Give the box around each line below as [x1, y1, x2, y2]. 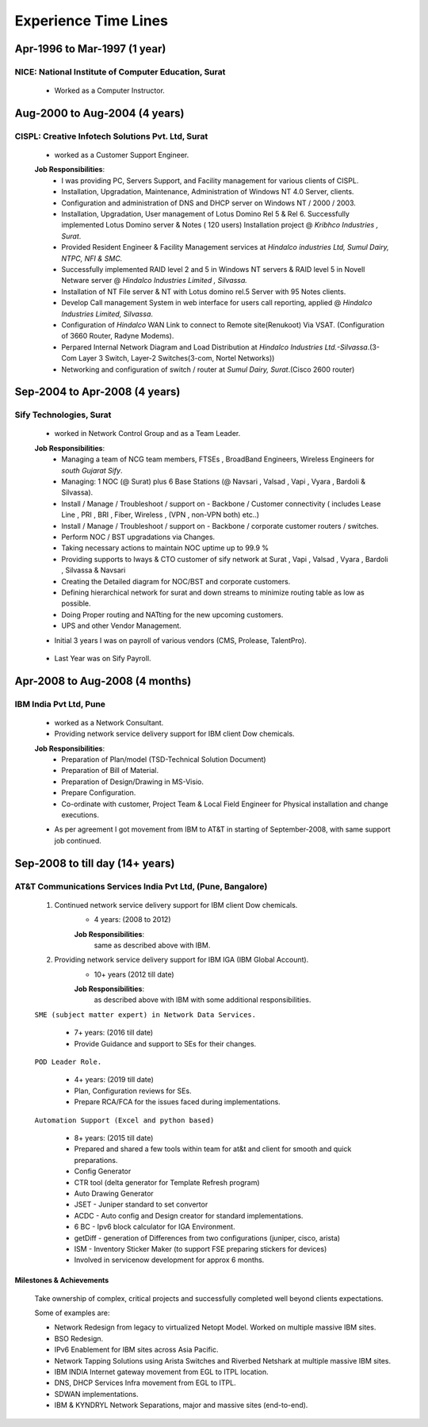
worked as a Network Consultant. [54, 717, 164, 727]
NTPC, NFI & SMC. [61, 254, 123, 263]
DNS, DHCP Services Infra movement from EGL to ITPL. [54, 1378, 237, 1387]
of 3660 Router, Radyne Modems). [61, 331, 174, 341]
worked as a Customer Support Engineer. [54, 151, 189, 160]
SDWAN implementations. [54, 1389, 139, 1398]
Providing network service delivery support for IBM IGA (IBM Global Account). [54, 955, 309, 965]
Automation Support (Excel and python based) [34, 1115, 215, 1125]
